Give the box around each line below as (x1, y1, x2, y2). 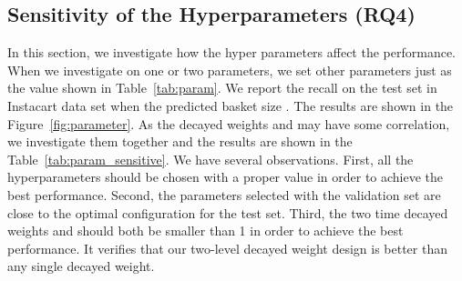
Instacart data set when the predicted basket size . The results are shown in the (7, 95, 454, 115)
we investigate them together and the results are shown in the (7, 132, 353, 151)
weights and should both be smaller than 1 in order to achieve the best (7, 221, 404, 240)
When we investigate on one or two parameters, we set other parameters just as (7, 60, 452, 79)
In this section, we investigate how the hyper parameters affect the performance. (7, 43, 457, 62)
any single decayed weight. (7, 256, 155, 276)
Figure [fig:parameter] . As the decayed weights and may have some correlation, (7, 114, 450, 133)
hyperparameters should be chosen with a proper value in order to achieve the (7, 167, 444, 186)
